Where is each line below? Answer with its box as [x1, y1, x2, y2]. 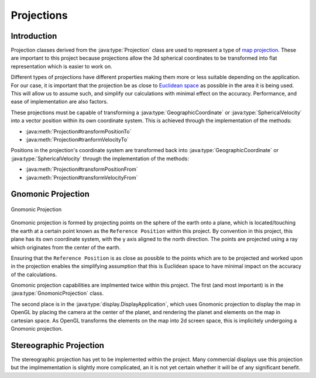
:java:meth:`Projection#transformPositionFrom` [25, 166, 139, 173]
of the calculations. [11, 271, 57, 278]
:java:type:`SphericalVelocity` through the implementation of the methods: [11, 155, 190, 162]
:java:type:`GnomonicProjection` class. [11, 290, 104, 297]
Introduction [11, 31, 57, 41]
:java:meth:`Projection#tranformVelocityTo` [25, 136, 129, 143]
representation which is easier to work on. [11, 63, 112, 70]
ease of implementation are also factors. [11, 98, 108, 105]
